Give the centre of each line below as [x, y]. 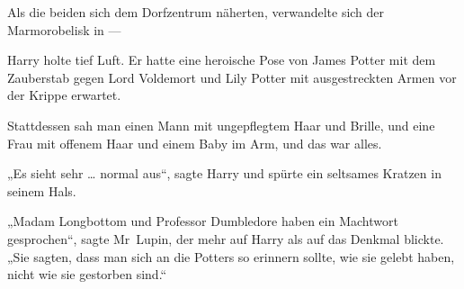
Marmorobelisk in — [64, 29]
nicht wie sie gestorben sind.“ [87, 274]
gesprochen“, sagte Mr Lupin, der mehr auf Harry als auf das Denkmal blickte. [226, 238]
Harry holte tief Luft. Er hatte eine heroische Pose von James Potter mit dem [222, 60]
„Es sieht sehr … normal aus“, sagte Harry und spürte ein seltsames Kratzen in [224, 173]
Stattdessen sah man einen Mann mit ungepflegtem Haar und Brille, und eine [221, 125]
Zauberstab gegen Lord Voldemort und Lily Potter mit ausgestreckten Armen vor [232, 77]
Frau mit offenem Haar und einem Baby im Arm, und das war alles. [195, 143]
